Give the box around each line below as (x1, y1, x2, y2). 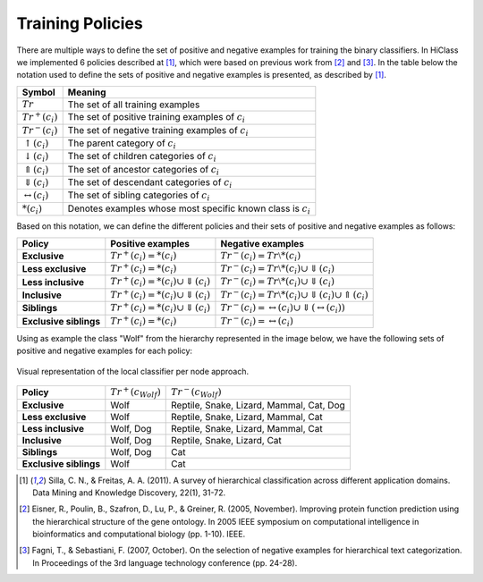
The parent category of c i (67, 137, 176, 151)
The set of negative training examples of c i (67, 123, 250, 138)
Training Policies (16, 13, 143, 33)
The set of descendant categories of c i (67, 176, 233, 190)
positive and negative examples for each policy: (16, 345, 192, 357)
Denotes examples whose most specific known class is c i (67, 202, 310, 216)
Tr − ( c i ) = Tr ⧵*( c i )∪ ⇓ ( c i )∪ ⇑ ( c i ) (220, 287, 369, 302)
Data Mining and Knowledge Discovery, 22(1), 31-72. (32, 487, 226, 498)
